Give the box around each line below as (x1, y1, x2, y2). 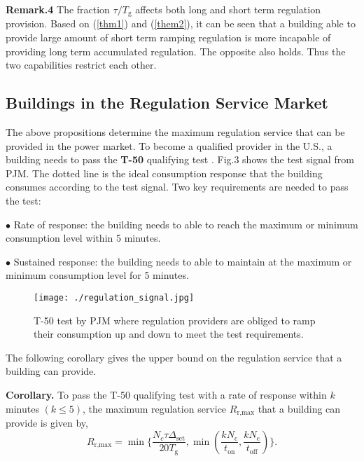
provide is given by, (6, 415, 88, 430)
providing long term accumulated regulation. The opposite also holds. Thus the (6, 43, 346, 58)
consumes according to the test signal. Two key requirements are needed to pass (6, 179, 349, 194)
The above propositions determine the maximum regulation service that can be (6, 125, 345, 139)
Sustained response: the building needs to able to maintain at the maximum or (13, 254, 352, 268)
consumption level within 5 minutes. (6, 230, 161, 245)
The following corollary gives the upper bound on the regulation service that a (6, 350, 342, 364)
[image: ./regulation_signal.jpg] (34, 292, 195, 303)
